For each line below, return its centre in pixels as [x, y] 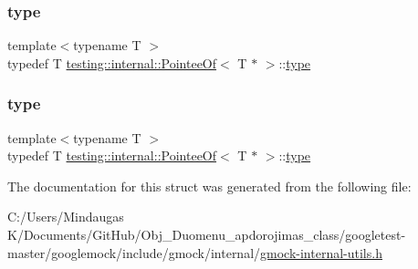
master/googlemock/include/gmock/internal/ [134, 252]
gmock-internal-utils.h [321, 252]
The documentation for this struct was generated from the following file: [209, 186]
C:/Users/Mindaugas [66, 217]
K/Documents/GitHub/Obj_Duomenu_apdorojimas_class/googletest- [207, 234]
